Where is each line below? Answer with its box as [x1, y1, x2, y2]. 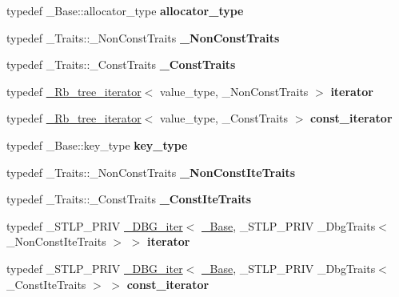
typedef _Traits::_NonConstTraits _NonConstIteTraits [6, 163, 296, 180]
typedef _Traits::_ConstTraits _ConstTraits [6, 56, 236, 73]
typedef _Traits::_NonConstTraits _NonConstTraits [6, 29, 280, 46]
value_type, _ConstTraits [160, 110, 289, 126]
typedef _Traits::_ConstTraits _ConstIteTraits [6, 191, 252, 207]
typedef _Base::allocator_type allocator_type [6, 2, 244, 18]
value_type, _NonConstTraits [160, 82, 309, 99]
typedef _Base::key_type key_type [6, 136, 188, 153]
